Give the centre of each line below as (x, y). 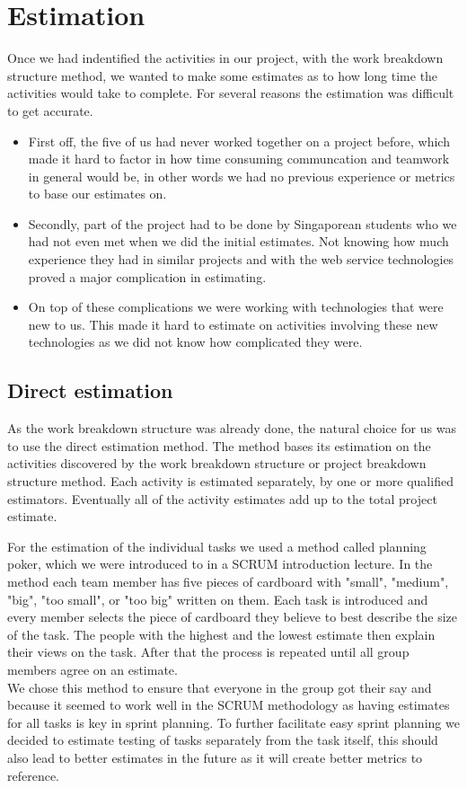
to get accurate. (50, 110)
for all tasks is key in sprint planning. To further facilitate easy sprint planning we (233, 722)
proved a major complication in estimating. (147, 276)
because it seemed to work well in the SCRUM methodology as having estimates (229, 705)
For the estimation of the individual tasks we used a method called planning (217, 546)
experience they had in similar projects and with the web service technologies (241, 259)
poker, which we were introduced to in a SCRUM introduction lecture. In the (220, 564)
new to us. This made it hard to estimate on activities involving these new (233, 324)
